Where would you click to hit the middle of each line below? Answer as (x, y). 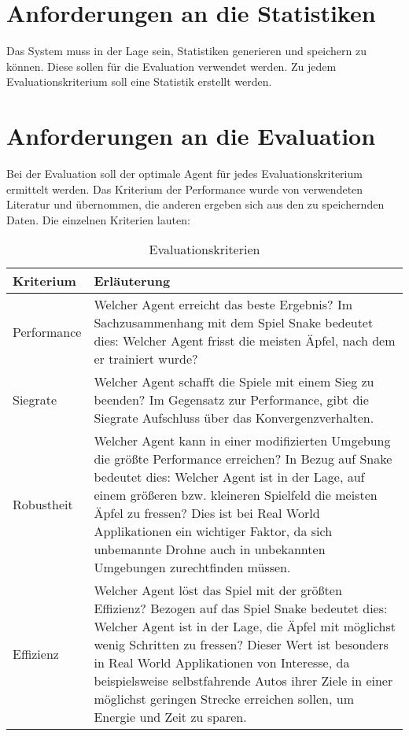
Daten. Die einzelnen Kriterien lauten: (98, 219)
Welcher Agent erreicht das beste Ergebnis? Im (223, 305)
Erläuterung (132, 281)
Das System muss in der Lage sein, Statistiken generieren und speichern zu (186, 51)
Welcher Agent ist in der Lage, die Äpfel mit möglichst (245, 627)
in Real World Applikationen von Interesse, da (222, 663)
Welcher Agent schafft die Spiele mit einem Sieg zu (234, 382)
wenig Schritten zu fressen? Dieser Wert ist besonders (241, 645)
